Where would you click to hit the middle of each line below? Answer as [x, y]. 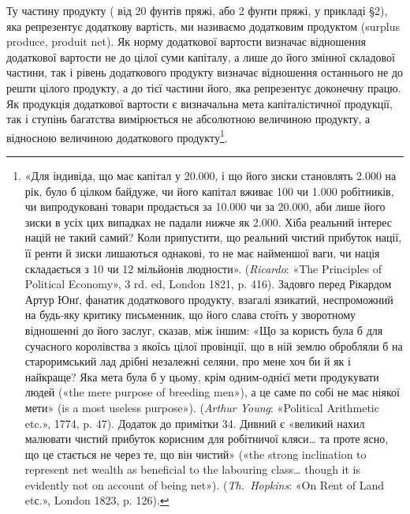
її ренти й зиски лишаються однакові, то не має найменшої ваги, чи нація [202, 252]
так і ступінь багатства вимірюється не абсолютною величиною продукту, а [188, 119]
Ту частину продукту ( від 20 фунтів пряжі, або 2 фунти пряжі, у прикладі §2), [197, 10]
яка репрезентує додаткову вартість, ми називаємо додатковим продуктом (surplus [203, 26]
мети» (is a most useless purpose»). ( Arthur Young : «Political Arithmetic [202, 407]
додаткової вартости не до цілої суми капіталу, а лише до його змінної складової [201, 56]
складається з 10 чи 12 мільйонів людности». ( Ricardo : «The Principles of [203, 268]
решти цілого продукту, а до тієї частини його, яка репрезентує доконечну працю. [204, 87]
